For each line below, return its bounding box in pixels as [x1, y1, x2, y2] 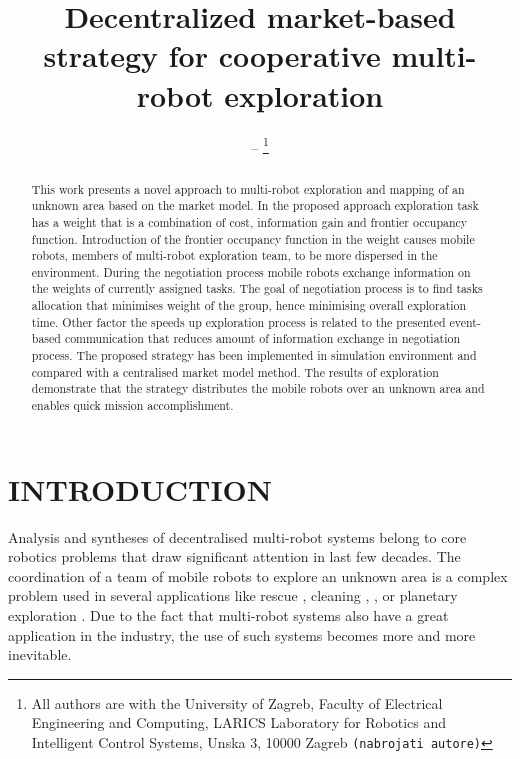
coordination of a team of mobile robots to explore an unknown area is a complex [8, 565, 508, 586]
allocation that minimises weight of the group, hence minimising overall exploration [31, 297, 467, 314]
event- [449, 313, 481, 330]
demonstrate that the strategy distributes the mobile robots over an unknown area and [31, 380, 485, 397]
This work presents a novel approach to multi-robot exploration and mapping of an [31, 180, 465, 197]
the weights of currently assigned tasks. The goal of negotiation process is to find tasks [31, 280, 483, 297]
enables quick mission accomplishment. [31, 397, 234, 414]
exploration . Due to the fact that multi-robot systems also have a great [8, 605, 449, 626]
